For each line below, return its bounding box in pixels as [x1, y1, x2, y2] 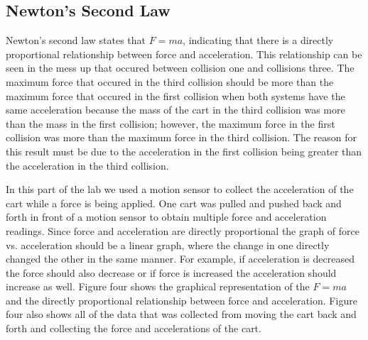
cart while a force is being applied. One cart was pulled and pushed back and [6, 195, 342, 210]
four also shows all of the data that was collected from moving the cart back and [6, 307, 357, 322]
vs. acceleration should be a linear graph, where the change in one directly [6, 237, 330, 252]
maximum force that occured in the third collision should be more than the [6, 74, 334, 89]
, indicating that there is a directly [183, 33, 334, 48]
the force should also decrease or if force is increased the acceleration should [6, 265, 337, 280]
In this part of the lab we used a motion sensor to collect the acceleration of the [6, 182, 354, 197]
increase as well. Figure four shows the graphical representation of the [6, 279, 310, 294]
